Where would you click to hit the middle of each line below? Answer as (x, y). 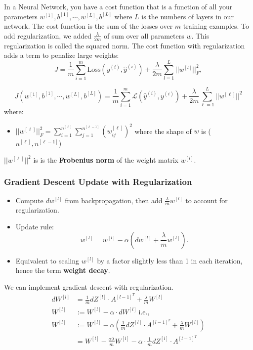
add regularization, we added (48, 35)
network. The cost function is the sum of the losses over (88, 26)
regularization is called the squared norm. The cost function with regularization (125, 45)
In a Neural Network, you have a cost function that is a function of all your (118, 6)
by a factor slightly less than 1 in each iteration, (170, 260)
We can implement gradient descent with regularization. (89, 286)
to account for (207, 200)
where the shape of (163, 131)
